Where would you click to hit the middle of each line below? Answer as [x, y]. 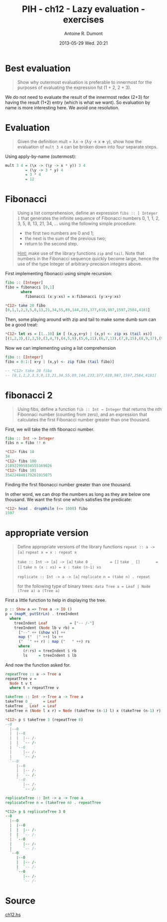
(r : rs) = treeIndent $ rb [50, 651]
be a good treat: [22, 325]
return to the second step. [51, 244]
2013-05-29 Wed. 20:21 [83, 43]
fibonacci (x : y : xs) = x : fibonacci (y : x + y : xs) [73, 297]
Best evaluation [38, 68]
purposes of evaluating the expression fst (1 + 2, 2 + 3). [74, 87]
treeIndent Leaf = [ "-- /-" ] [54, 623]
